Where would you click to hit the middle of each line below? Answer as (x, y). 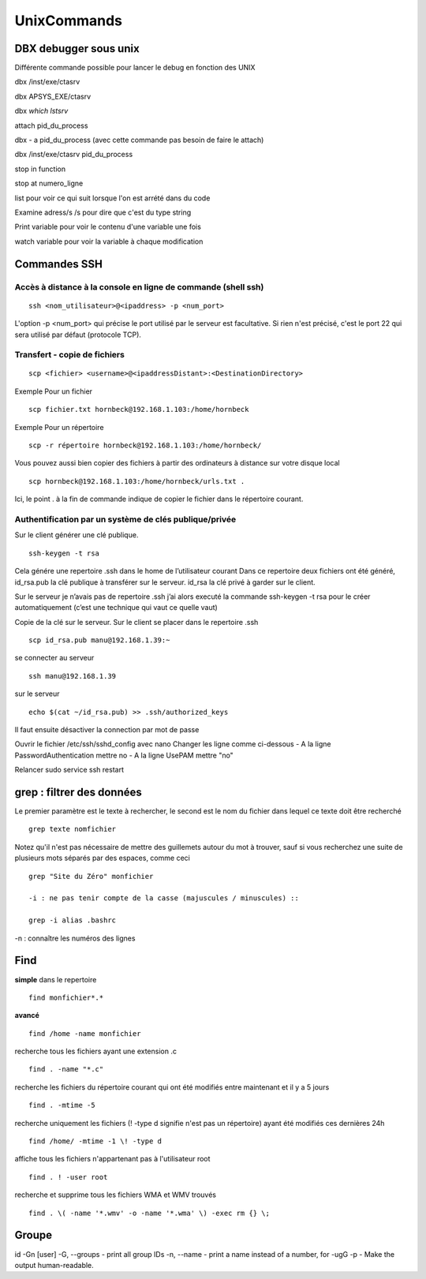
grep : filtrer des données (78, 792)
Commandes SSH (58, 264)
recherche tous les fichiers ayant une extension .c (96, 1051)
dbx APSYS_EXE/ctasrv (53, 96)
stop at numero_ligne (49, 183)
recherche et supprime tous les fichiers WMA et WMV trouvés (116, 1195)
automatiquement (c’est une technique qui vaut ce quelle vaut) (116, 608)
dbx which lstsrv (41, 111)
